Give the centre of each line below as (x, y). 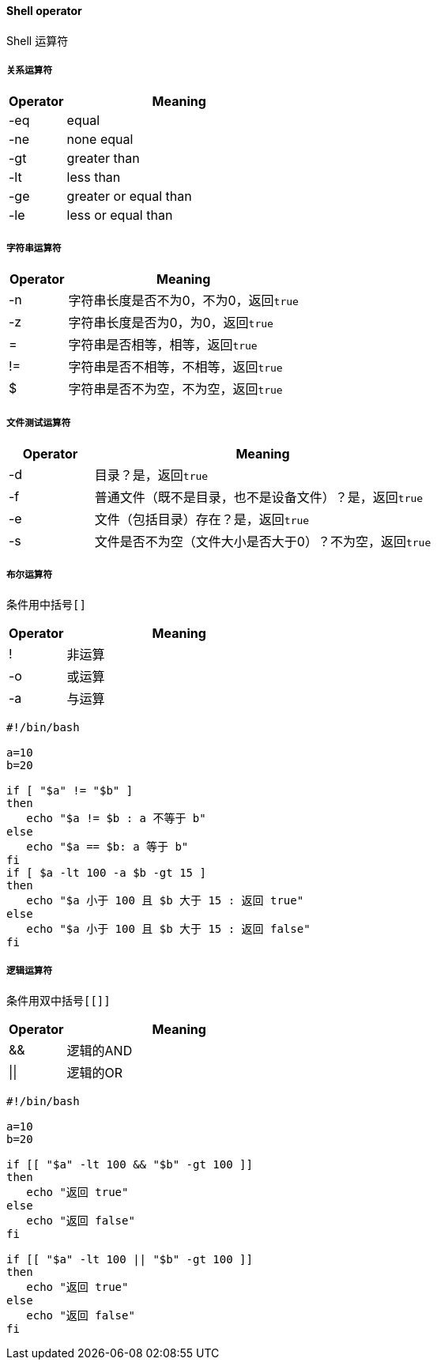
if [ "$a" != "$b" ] (70, 790)
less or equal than (120, 215)
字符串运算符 (34, 248)
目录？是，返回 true (151, 475)
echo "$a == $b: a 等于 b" (107, 846)
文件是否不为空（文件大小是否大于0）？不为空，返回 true (263, 541)
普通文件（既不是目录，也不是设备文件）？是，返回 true (259, 497)
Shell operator (44, 11)
